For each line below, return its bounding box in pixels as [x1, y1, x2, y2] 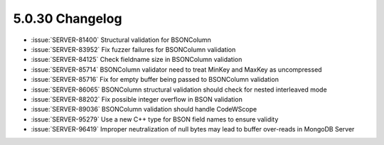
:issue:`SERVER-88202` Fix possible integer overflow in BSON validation [31, 95, 243, 103]
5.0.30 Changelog [13, 11, 122, 26]
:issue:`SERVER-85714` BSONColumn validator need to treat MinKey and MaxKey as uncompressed [31, 65, 323, 74]
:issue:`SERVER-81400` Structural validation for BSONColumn [31, 36, 211, 44]
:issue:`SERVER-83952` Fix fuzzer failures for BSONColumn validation [31, 45, 236, 53]
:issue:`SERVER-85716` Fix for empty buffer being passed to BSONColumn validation [31, 75, 279, 84]
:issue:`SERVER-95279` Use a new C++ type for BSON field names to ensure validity [31, 114, 279, 124]
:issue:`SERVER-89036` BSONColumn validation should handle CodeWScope [31, 105, 257, 114]
